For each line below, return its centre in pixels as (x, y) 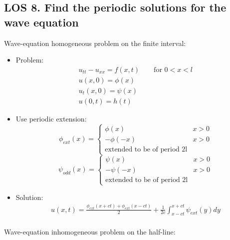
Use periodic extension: (51, 118)
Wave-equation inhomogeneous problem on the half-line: (90, 232)
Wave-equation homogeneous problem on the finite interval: (95, 43)
